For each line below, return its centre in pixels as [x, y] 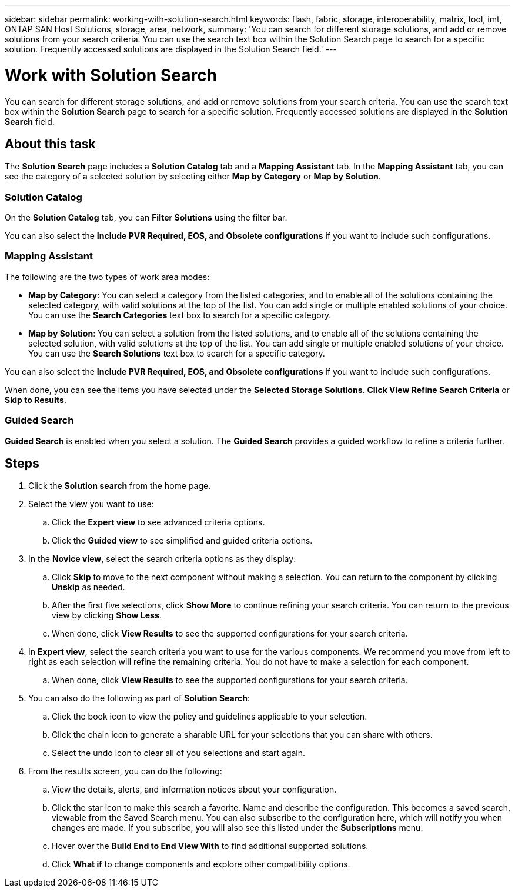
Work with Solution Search [111, 75]
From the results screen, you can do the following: [125, 771]
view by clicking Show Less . [107, 615]
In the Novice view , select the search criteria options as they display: [162, 559]
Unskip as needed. [88, 587]
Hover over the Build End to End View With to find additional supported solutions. [210, 846]
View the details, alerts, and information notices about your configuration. [194, 790]
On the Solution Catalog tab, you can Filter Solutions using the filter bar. [146, 218]
